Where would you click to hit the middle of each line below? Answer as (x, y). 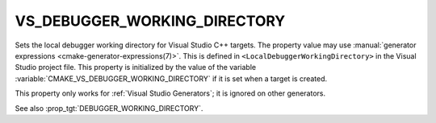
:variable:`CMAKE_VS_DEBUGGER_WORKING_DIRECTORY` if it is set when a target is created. (171, 78)
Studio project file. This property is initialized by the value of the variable (136, 68)
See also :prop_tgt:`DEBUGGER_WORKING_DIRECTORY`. (109, 108)
